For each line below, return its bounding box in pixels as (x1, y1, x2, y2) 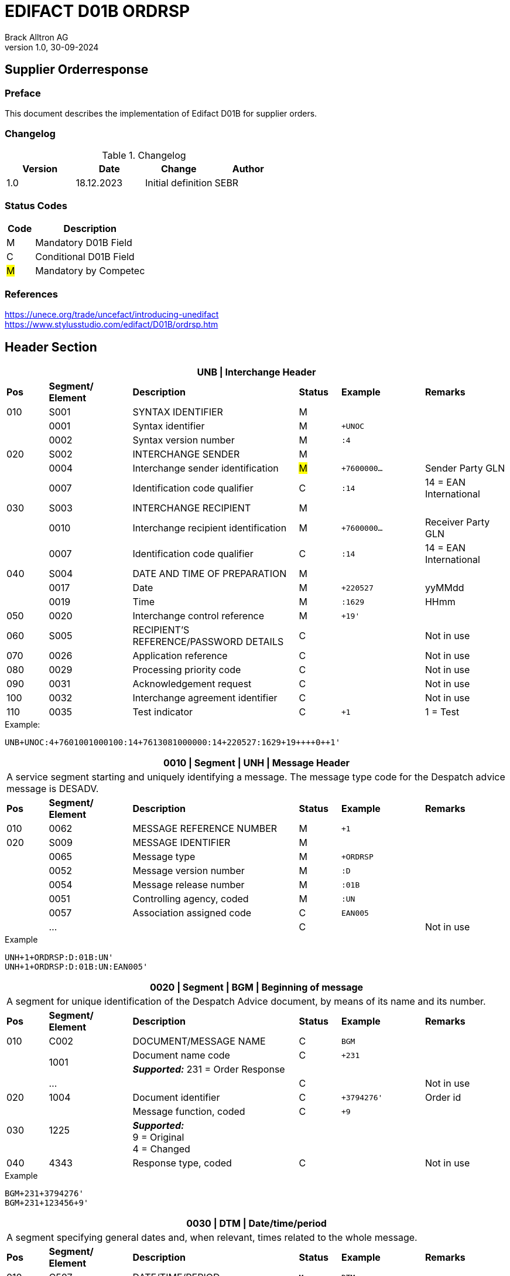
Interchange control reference (132, 610, 265, 622)
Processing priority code (132, 664, 241, 676)
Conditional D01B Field (35, 251, 135, 263)
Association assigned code (132, 907, 252, 919)
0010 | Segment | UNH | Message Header (163, 757, 350, 769)
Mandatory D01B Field (35, 237, 132, 249)
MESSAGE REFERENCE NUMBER (132, 823, 278, 835)
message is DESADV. (6, 783, 99, 795)
